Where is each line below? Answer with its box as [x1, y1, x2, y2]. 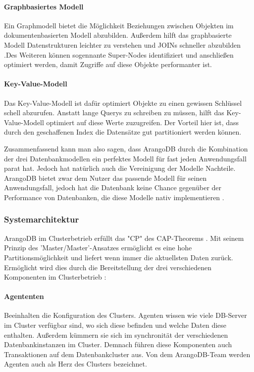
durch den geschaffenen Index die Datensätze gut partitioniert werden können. [4, 127, 242, 137]
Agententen [4, 291, 44, 301]
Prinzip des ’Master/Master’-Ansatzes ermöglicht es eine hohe [4, 242, 192, 253]
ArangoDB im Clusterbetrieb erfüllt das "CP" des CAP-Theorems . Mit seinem [4, 232, 244, 243]
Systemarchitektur [4, 213, 79, 225]
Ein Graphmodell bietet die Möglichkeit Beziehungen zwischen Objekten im [4, 20, 234, 30]
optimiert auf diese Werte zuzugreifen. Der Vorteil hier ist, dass [46, 117, 239, 127]
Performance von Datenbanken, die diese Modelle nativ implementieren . [4, 192, 224, 202]
